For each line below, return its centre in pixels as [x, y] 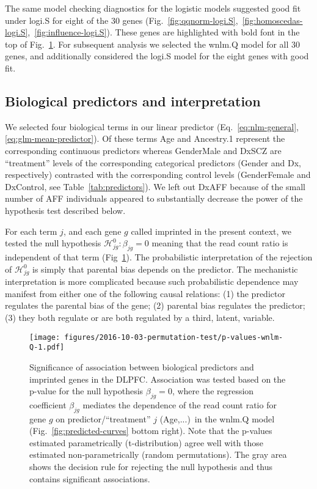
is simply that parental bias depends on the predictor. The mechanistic [165, 269]
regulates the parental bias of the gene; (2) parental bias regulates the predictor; [155, 305]
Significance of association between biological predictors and [142, 366]
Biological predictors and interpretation [133, 101]
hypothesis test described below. [65, 210]
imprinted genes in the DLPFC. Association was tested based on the [158, 379]
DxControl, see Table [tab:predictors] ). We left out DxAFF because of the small [155, 186]
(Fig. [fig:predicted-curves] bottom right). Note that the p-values [151, 431]
